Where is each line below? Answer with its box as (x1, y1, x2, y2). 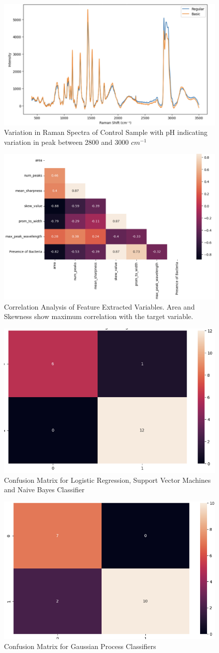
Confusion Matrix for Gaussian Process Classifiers (4, 641, 156, 651)
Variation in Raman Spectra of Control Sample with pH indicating (4, 127, 208, 137)
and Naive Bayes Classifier (4, 484, 85, 495)
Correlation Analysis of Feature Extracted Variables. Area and (4, 301, 195, 312)
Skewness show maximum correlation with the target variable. (4, 311, 193, 322)
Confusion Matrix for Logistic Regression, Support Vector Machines (4, 474, 211, 485)
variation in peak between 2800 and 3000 (4, 136, 129, 147)
